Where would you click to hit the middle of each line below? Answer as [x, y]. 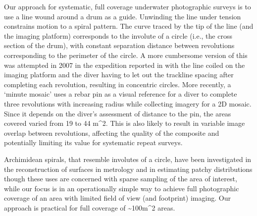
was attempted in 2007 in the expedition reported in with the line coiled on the [125, 65]
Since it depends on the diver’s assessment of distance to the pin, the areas [118, 113]
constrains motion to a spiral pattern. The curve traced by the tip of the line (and [129, 26]
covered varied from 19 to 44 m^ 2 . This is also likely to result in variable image [125, 123]
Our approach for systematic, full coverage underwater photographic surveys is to [128, 6]
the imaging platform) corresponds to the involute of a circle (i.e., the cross [118, 35]
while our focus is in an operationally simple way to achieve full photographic [122, 188]
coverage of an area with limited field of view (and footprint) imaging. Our [117, 198]
